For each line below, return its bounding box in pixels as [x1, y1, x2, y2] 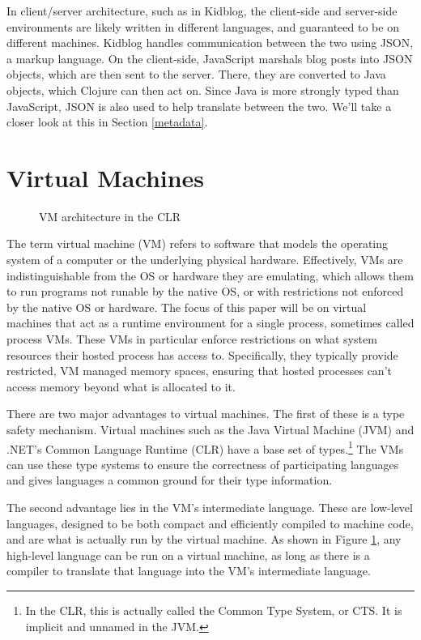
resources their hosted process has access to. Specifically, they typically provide [6, 346, 398, 363]
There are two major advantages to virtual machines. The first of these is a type [6, 405, 405, 422]
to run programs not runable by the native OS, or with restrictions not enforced [6, 283, 404, 300]
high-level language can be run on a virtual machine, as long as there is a [6, 546, 370, 563]
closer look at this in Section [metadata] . [6, 113, 208, 130]
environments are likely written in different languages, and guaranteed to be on [6, 18, 399, 35]
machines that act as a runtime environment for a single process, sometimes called [6, 314, 415, 331]
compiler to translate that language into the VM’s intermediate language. [6, 562, 371, 579]
